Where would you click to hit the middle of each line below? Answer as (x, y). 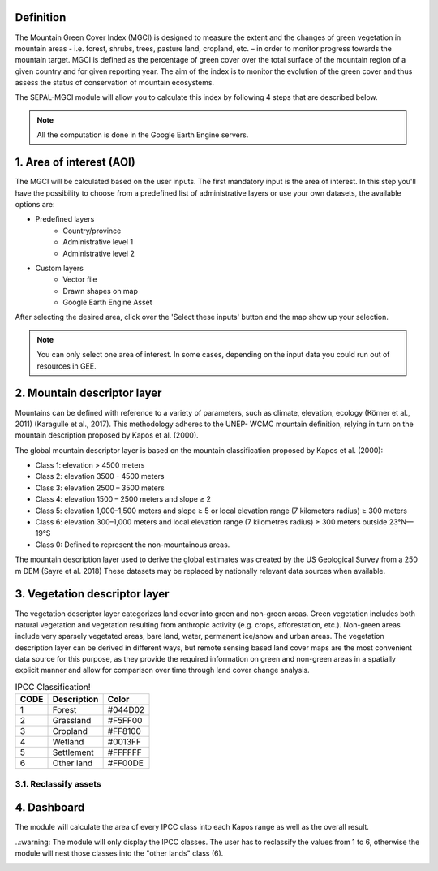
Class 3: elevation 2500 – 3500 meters (100, 488)
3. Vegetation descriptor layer (92, 594)
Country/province (92, 231)
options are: (35, 204)
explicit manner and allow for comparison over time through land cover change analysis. (162, 670)
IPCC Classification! (53, 688)
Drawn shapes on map (100, 291)
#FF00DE (125, 763)
